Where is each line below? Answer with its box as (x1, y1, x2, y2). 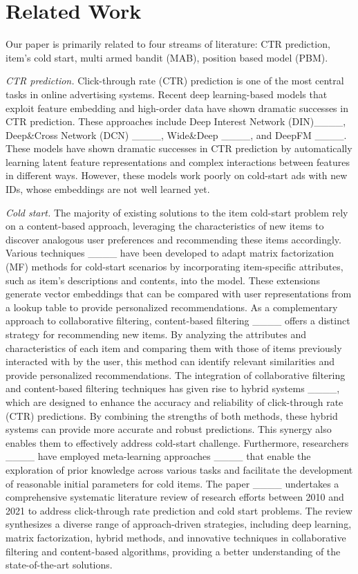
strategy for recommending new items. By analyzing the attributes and (6, 327, 306, 341)
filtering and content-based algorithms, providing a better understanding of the (6, 544, 341, 558)
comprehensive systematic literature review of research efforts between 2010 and (6, 490, 344, 504)
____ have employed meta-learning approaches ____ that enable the (6, 449, 311, 463)
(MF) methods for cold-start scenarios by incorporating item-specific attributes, (6, 259, 343, 274)
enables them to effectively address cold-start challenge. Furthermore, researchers (6, 435, 349, 450)
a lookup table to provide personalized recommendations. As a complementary (6, 299, 338, 314)
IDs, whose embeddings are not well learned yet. (6, 182, 210, 196)
